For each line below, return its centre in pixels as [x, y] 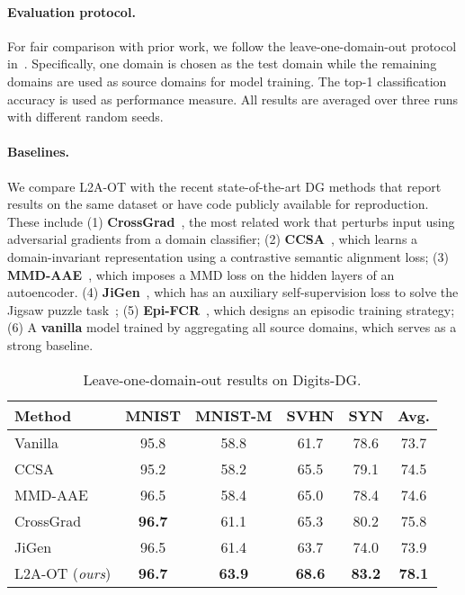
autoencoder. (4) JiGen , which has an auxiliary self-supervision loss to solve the [233, 292]
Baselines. [39, 152]
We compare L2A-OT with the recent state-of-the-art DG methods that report [224, 186]
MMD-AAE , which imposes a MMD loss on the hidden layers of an [201, 274]
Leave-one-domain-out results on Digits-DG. [222, 379]
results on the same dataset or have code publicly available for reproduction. [218, 204]
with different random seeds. [85, 117]
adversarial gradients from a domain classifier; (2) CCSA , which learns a [213, 239]
